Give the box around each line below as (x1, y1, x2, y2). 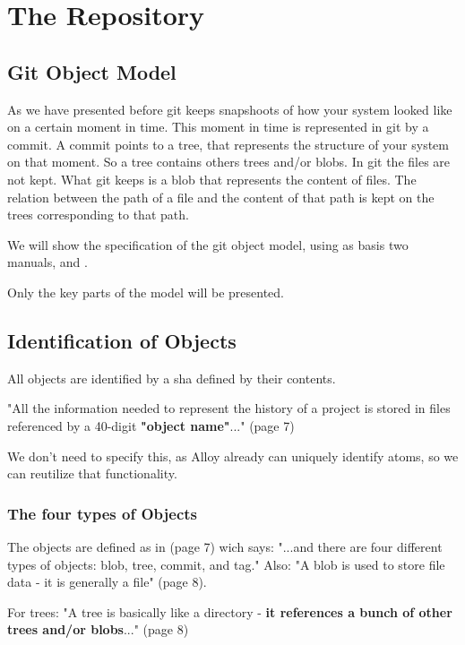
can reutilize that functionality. (7, 464, 177, 483)
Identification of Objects (7, 326, 237, 354)
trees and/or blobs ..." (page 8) (7, 620, 189, 639)
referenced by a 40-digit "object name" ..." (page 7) (7, 416, 295, 434)
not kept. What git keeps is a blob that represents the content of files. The (7, 169, 417, 188)
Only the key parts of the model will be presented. (7, 282, 285, 301)
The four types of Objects (7, 502, 198, 524)
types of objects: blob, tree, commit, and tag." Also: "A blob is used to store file (7, 555, 445, 573)
